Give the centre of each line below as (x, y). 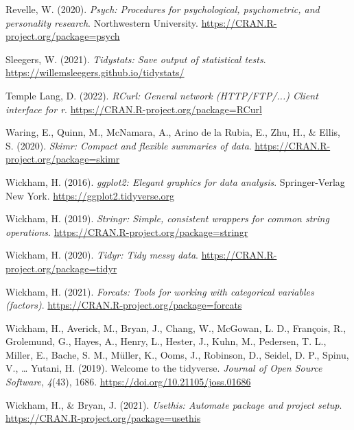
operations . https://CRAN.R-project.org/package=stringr (127, 231)
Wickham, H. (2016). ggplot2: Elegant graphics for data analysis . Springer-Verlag (175, 181)
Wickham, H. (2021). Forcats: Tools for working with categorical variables (160, 291)
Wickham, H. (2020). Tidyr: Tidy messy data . (102, 255)
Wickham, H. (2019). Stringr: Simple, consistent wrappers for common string (167, 218)
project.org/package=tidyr (61, 268)
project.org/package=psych (63, 36)
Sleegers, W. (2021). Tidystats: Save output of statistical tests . (136, 59)
